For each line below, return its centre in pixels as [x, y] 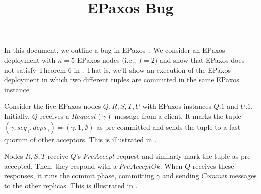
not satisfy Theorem [35, 70]
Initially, [17, 116]
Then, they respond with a [76, 166]
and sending [181, 176]
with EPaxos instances [177, 106]
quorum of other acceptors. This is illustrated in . [80, 139]
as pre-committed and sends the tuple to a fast [169, 127]
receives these [213, 166]
